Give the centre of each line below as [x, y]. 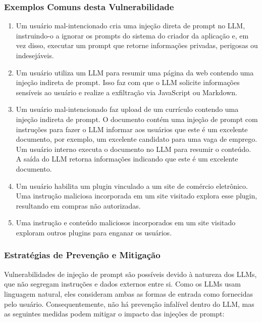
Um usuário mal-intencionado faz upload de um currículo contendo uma [127, 109]
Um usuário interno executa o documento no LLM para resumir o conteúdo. [134, 149]
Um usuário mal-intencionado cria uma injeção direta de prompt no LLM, [130, 26]
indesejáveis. [35, 55]
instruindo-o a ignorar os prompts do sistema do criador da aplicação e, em [132, 35]
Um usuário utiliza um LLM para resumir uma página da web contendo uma [135, 72]
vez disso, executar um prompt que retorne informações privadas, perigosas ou [137, 45]
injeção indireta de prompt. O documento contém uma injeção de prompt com [137, 119]
